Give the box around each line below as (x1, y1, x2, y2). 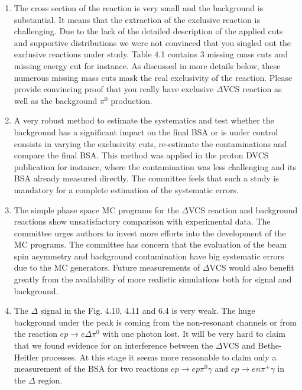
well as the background (14, 94, 98, 106)
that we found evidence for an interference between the (14, 339, 213, 352)
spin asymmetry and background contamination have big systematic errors (14, 249, 284, 262)
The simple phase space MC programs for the (14, 203, 179, 216)
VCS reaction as (223, 83, 282, 95)
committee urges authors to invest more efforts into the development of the (14, 226, 286, 239)
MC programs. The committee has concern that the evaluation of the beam (14, 238, 287, 251)
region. (38, 373, 63, 386)
